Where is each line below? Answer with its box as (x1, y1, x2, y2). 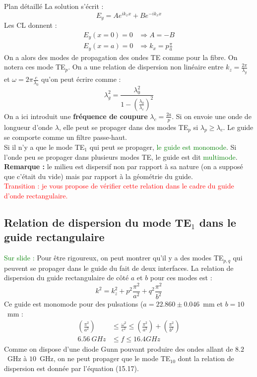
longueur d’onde (4, 122, 53, 132)
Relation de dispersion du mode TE (4, 214, 192, 230)
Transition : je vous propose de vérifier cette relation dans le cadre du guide (4, 181, 234, 191)
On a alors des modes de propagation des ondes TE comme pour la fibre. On (4, 52, 238, 62)
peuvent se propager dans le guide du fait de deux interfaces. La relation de (4, 262, 234, 273)
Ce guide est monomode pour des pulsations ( (4, 299, 143, 309)
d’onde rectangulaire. (4, 190, 68, 200)
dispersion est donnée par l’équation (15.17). (4, 363, 139, 373)
